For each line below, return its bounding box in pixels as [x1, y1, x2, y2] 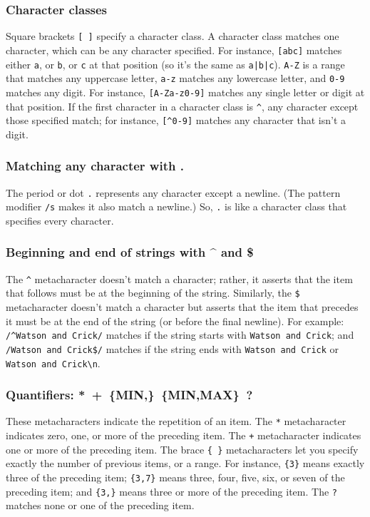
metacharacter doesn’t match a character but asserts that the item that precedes [6, 300, 359, 314]
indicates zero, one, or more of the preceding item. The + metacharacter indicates [6, 428, 361, 443]
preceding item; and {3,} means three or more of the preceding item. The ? [6, 483, 337, 498]
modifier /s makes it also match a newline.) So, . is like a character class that [6, 199, 347, 214]
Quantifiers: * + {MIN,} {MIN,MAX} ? [6, 386, 253, 404]
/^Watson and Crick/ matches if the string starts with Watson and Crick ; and [6, 327, 354, 342]
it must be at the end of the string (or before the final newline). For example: [6, 313, 344, 328]
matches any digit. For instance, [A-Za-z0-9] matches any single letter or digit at [6, 84, 365, 99]
